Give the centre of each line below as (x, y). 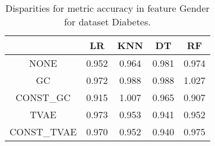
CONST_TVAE (43, 132)
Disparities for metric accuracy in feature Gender (107, 8)
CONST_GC (43, 97)
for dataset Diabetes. (107, 22)
